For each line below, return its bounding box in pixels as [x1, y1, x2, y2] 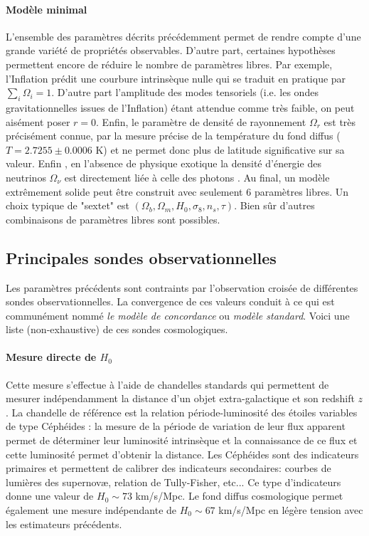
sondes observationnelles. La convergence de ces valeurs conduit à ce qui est [6, 294, 335, 309]
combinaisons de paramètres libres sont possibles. [6, 211, 220, 226]
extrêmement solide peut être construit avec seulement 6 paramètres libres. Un [6, 184, 348, 199]
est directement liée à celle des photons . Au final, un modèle [64, 169, 330, 184]
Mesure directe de [6, 350, 97, 364]
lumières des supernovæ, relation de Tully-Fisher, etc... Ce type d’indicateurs [6, 474, 341, 489]
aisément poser [6, 114, 70, 129]
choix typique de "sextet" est [6, 198, 129, 213]
